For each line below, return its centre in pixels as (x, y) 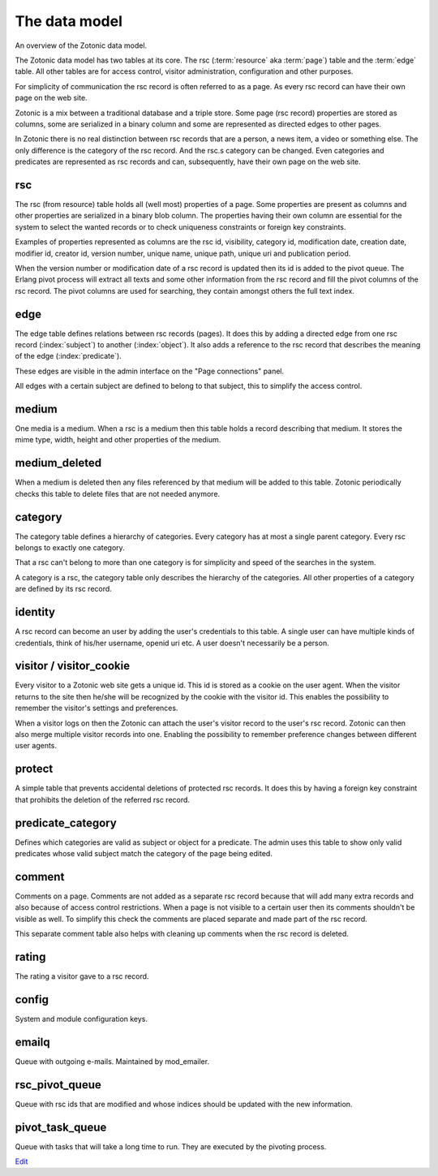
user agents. (36, 746)
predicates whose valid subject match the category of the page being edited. (144, 853)
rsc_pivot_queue (58, 1085)
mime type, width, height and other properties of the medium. (118, 440)
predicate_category (66, 823)
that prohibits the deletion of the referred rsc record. (103, 799)
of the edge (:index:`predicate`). (68, 356)
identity (35, 612)
